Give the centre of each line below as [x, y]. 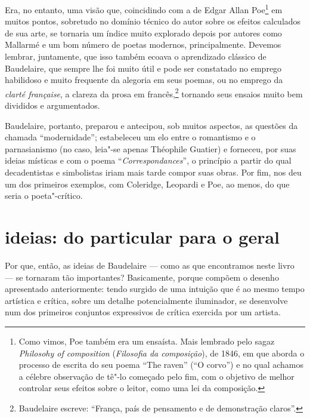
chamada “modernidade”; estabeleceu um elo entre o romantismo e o [130, 137]
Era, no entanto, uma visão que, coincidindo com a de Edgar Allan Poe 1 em [144, 9]
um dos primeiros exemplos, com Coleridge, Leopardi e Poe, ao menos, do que [147, 184]
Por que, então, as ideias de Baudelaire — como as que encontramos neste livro [150, 265]
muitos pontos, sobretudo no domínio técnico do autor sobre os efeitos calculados [153, 21]
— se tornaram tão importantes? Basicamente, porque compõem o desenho [142, 277]
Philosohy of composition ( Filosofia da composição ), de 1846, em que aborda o [162, 353]
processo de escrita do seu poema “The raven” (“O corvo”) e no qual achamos [161, 365]
